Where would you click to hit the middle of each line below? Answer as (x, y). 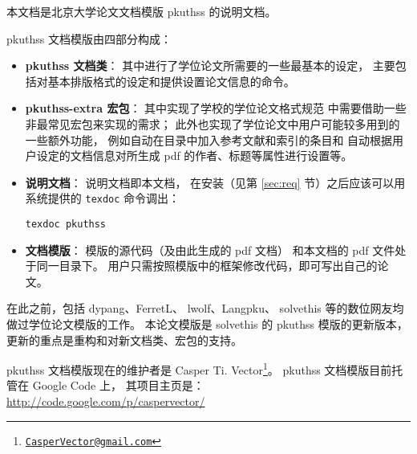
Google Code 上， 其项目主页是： (118, 385)
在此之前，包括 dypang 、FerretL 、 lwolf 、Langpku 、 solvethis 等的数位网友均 (205, 308)
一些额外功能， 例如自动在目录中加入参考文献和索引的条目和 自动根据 (209, 139)
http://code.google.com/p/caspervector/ (106, 401)
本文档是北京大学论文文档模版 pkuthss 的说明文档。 (142, 11)
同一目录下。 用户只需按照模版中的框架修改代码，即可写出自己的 (207, 266)
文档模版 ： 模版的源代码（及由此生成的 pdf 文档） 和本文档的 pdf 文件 (210, 249)
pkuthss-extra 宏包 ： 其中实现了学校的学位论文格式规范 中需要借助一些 (216, 108)
